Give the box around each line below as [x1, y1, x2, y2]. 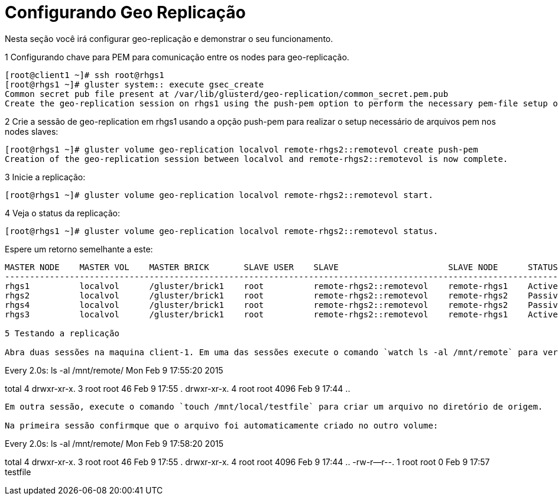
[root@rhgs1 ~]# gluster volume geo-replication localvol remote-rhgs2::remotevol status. [5, 226, 439, 236]
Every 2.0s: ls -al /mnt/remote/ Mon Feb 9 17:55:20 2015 [5, 365, 223, 375]
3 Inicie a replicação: [5, 171, 86, 182]
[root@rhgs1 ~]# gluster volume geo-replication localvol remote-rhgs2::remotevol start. [5, 190, 433, 200]
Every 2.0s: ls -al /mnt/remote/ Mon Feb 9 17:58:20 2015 [5, 438, 223, 449]
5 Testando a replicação [5, 328, 119, 338]
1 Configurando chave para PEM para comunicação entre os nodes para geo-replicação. [5, 51, 349, 62]
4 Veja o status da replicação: [5, 207, 121, 218]
